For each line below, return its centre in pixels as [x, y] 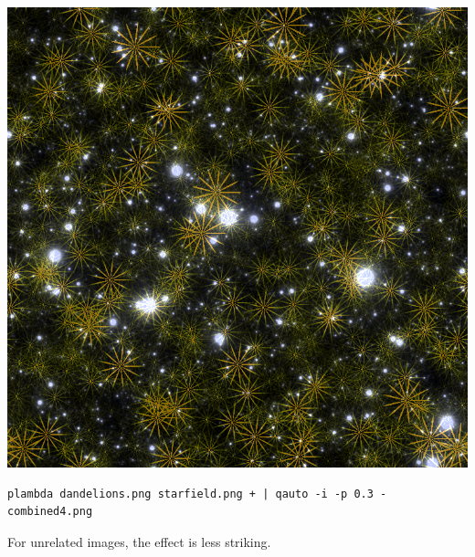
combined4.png [50, 512]
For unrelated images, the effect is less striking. [139, 541]
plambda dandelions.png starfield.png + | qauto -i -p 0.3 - [197, 494]
